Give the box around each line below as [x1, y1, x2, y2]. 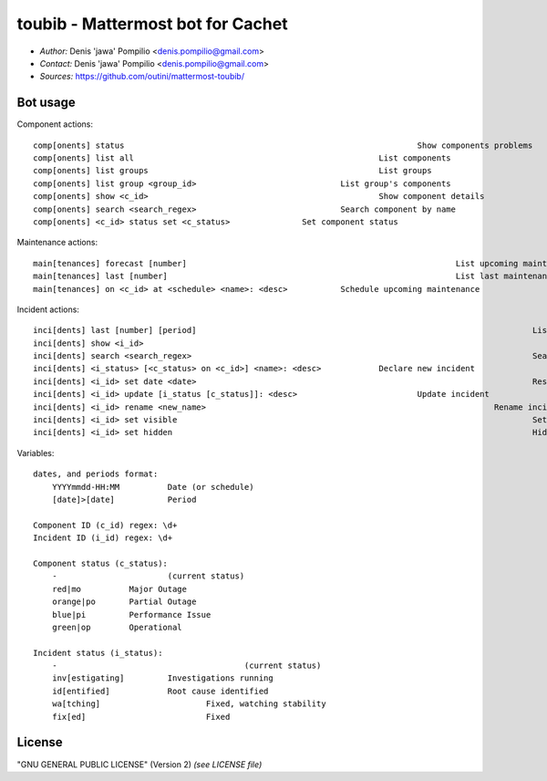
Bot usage [16, 95, 77, 110]
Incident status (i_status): [33, 648, 163, 658]
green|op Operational [51, 621, 182, 632]
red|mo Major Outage [51, 584, 187, 594]
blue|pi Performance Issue [51, 609, 212, 620]
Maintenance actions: [16, 237, 98, 248]
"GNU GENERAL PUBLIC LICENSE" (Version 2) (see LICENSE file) [16, 758, 263, 770]
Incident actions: [16, 304, 79, 315]
